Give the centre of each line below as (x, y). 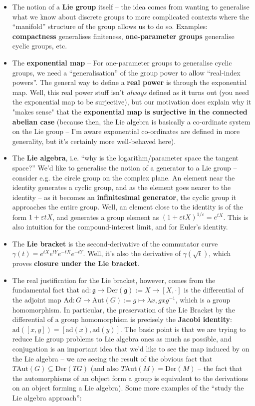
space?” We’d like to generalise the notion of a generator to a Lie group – (125, 167)
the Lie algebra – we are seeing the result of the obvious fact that (112, 358)
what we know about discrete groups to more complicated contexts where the (130, 16)
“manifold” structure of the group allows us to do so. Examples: (110, 26)
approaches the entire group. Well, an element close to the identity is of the (127, 207)
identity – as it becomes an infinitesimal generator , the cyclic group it (124, 197)
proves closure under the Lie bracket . (76, 263)
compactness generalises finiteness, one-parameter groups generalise (123, 36)
